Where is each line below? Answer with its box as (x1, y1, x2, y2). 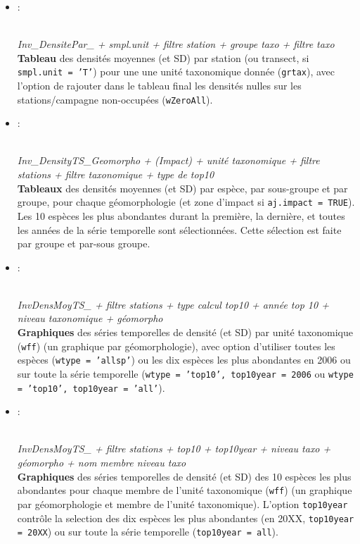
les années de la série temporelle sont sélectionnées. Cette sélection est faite (17, 222, 342, 237)
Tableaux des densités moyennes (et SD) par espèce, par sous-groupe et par (17, 180, 348, 195)
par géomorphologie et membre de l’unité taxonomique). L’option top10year (17, 496, 348, 511)
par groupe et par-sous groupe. (17, 236, 150, 251)
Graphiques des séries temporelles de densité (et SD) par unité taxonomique (17, 325, 354, 340)
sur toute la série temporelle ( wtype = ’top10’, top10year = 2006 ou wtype (17, 366, 354, 381)
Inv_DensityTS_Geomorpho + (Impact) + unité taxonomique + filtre (17, 153, 320, 168)
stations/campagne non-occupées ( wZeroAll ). (17, 92, 213, 106)
